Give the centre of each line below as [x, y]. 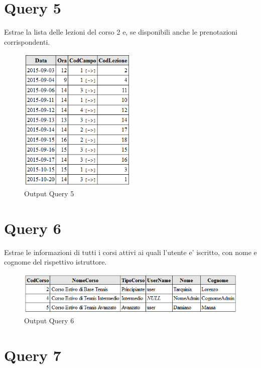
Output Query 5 [49, 193]
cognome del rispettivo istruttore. [55, 262]
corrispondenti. [27, 41]
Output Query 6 [49, 321]
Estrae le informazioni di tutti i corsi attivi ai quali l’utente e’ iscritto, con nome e [130, 252]
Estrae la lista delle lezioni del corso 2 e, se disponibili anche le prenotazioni [121, 32]
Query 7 [33, 355]
